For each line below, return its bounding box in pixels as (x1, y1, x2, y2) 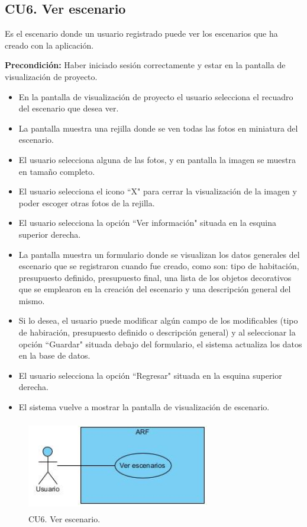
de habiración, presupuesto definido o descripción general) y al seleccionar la (18, 326, 296, 338)
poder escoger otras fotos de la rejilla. (18, 196, 155, 209)
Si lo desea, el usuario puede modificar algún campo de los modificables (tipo (18, 314, 298, 327)
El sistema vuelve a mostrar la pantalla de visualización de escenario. (18, 401, 270, 413)
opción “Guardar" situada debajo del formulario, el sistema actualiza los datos (18, 337, 302, 350)
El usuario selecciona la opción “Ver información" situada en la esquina (18, 216, 276, 229)
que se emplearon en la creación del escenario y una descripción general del (18, 283, 291, 295)
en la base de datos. (18, 349, 91, 362)
